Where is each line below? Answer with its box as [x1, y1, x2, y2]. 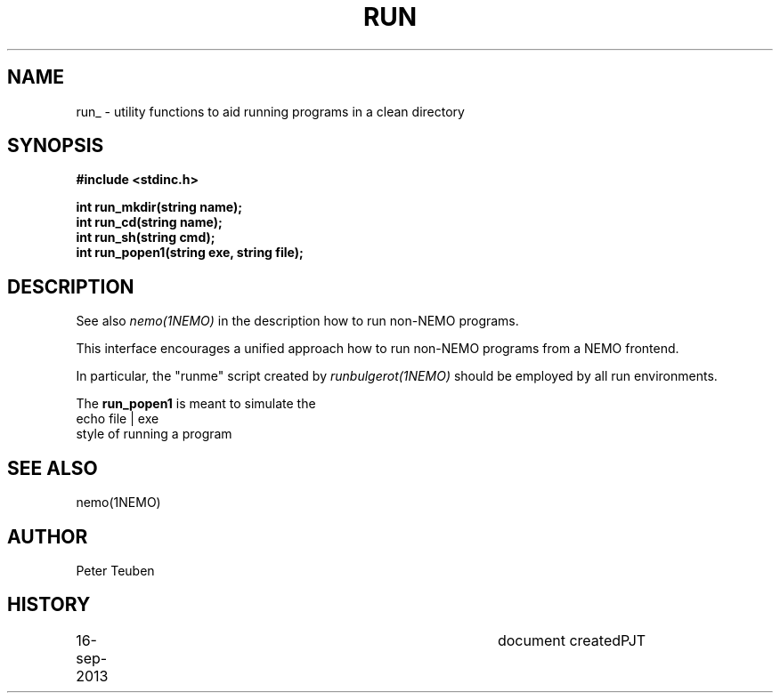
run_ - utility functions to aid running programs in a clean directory [76, 103, 465, 119]
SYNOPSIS [7, 134, 104, 157]
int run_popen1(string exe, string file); [76, 245, 304, 261]
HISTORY [7, 593, 91, 616]
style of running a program [76, 426, 232, 442]
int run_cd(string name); [76, 214, 223, 230]
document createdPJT [497, 631, 646, 649]
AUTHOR [7, 525, 88, 548]
